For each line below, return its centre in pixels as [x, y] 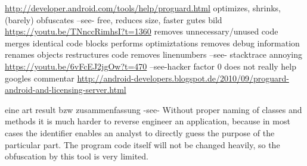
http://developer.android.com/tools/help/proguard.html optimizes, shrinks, [143, 8]
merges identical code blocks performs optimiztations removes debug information [152, 43]
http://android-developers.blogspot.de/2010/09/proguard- [183, 78]
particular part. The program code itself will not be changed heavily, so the [142, 144]
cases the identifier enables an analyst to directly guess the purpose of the [140, 132]
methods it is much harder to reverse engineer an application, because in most [148, 121]
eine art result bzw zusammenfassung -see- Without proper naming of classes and [153, 109]
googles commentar [40, 78]
